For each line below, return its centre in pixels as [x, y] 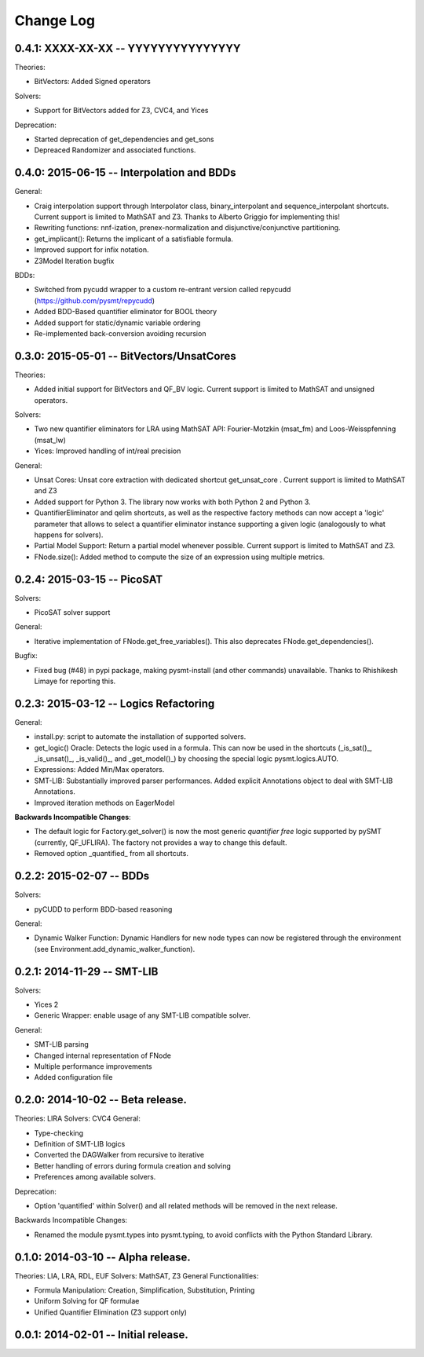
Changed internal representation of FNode [103, 1055]
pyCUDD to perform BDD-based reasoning [103, 909]
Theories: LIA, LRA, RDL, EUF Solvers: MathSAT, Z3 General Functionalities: [137, 1275]
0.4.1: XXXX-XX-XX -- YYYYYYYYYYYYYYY [128, 48]
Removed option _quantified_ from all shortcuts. [111, 854]
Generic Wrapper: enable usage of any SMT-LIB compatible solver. [143, 1015]
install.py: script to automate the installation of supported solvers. [140, 737]
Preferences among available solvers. [95, 1177]
